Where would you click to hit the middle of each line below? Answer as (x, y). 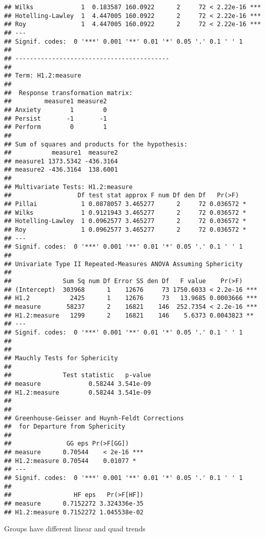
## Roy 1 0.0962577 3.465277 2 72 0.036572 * (125, 230)
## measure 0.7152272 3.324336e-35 (74, 504)
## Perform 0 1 (56, 127)
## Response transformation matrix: (68, 93)
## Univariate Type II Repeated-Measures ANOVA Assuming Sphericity (124, 264)
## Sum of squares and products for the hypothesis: (96, 144)
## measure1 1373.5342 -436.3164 (61, 161)
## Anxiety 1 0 (56, 110)
